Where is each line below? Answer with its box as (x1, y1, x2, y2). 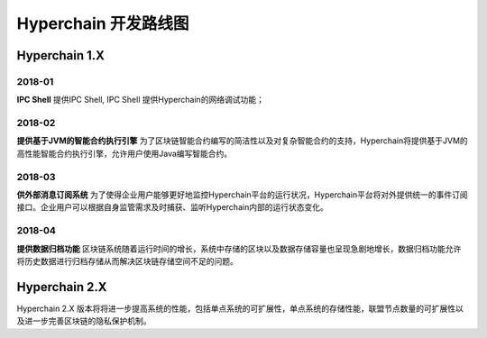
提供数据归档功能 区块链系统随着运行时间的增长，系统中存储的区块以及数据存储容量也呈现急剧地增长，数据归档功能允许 (16, 243, 462, 254)
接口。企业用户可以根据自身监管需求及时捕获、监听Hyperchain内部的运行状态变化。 (16, 202, 328, 213)
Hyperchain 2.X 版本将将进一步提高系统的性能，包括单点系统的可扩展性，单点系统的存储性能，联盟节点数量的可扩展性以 (16, 303, 464, 314)
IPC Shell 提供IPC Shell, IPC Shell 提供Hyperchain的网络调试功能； (16, 95, 265, 105)
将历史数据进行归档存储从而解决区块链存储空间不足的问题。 (16, 255, 238, 266)
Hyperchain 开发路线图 (16, 14, 189, 33)
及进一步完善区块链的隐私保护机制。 (16, 315, 152, 326)
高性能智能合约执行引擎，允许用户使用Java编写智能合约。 (16, 148, 233, 159)
